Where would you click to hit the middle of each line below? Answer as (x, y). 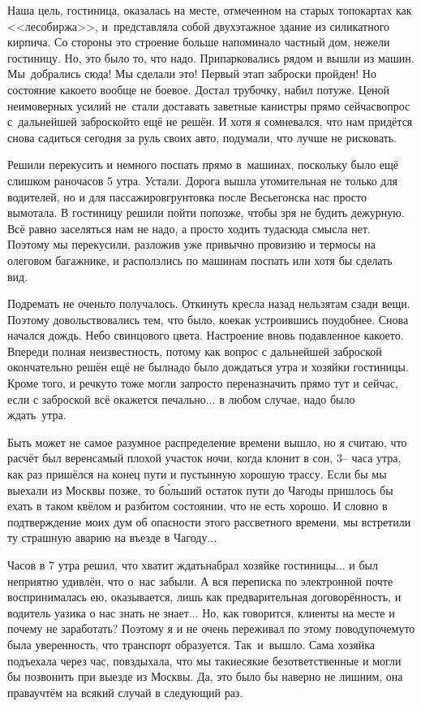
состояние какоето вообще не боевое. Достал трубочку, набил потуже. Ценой (199, 89)
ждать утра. (37, 415)
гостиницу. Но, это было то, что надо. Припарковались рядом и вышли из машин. (211, 57)
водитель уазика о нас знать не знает (98, 612)
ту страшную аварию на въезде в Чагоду (107, 537)
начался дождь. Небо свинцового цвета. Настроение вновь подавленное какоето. (206, 335)
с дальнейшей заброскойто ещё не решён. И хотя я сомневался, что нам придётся (210, 121)
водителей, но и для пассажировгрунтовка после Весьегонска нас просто (187, 196)
